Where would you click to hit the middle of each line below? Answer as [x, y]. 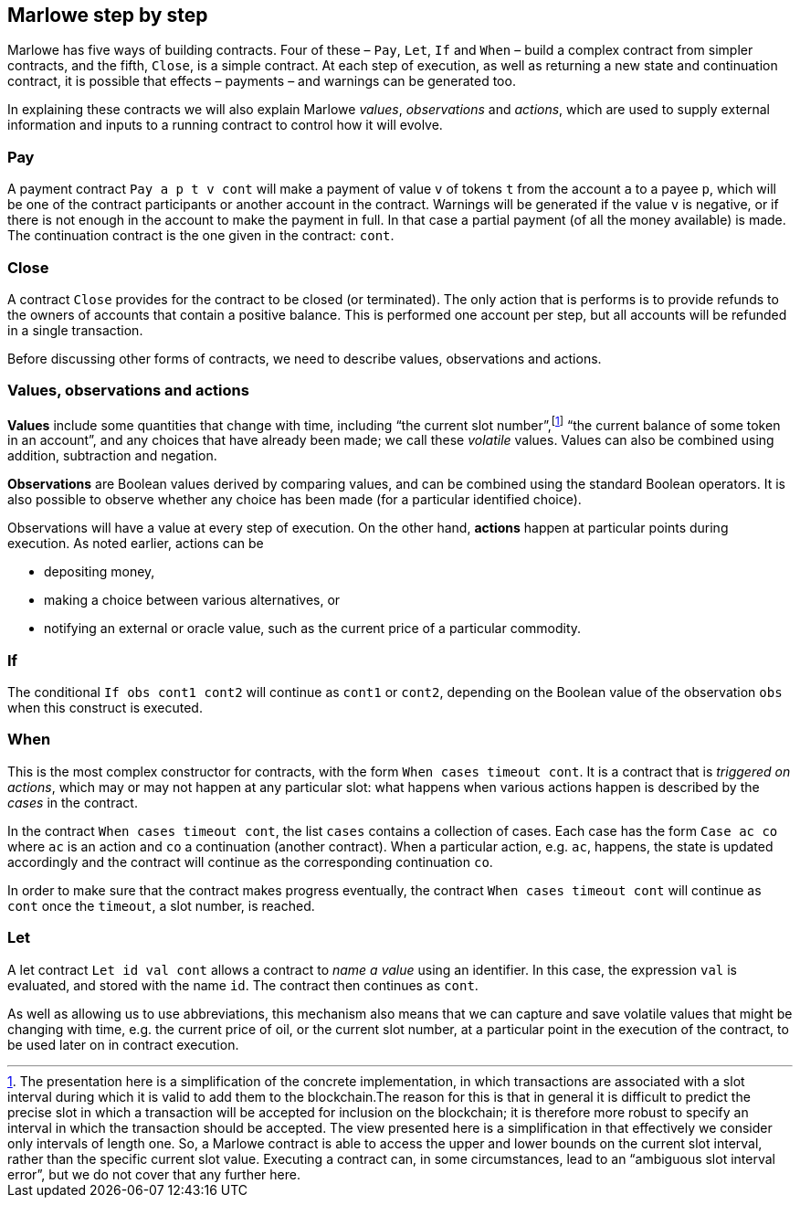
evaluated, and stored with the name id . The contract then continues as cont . [243, 985]
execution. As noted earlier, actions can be [136, 544]
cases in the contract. [73, 802]
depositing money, [100, 572]
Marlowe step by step [108, 15]
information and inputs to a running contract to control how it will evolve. [225, 125]
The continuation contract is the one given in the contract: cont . [201, 236]
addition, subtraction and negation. [112, 456]
